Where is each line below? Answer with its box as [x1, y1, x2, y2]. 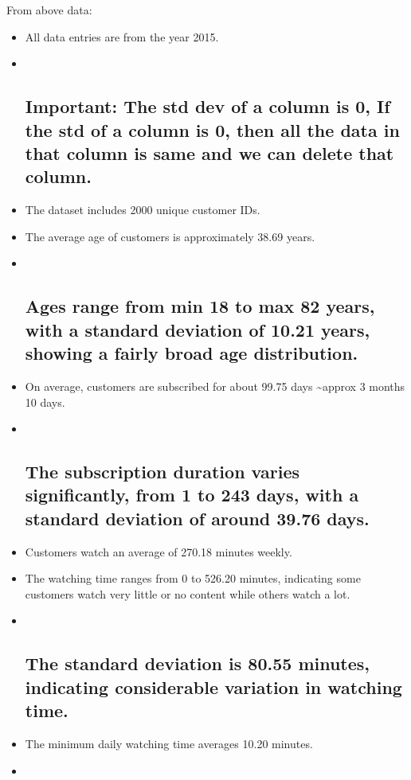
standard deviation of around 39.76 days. [25, 505, 370, 530]
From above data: [6, 2, 92, 18]
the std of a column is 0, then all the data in [25, 117, 400, 142]
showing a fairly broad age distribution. [25, 341, 358, 365]
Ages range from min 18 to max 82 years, [25, 294, 375, 318]
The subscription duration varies [25, 459, 300, 484]
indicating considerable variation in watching [25, 674, 402, 699]
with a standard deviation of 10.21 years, [25, 317, 370, 341]
